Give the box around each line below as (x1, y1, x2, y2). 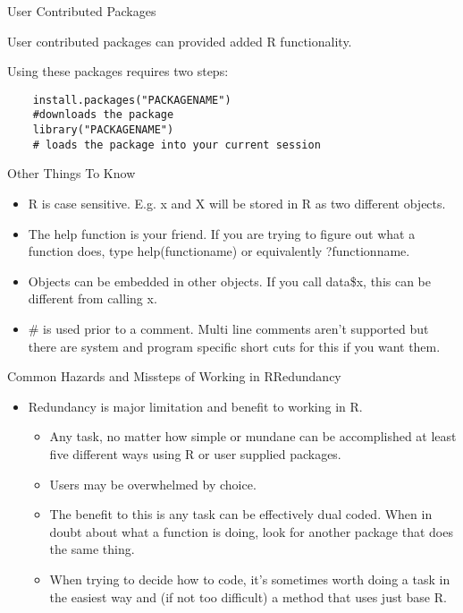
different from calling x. (28, 289, 157, 308)
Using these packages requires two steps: (7, 62, 229, 81)
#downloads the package (32, 108, 174, 122)
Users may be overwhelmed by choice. (49, 474, 257, 493)
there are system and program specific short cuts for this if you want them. (28, 336, 441, 355)
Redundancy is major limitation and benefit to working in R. (28, 396, 363, 415)
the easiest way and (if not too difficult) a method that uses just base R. (49, 587, 447, 606)
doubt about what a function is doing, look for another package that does (49, 522, 453, 541)
